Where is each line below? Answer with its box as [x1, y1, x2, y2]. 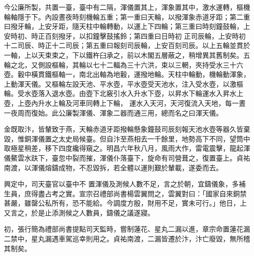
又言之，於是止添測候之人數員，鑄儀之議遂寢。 [4, 207, 154, 217]
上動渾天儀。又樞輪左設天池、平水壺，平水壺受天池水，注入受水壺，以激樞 [4, 78, 243, 89]
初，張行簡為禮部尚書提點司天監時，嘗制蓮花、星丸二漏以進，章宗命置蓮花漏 [4, 224, 250, 234]
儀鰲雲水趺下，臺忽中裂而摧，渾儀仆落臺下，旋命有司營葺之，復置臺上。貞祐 [4, 152, 250, 163]
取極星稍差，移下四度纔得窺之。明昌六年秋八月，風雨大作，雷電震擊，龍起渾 [4, 143, 250, 153]
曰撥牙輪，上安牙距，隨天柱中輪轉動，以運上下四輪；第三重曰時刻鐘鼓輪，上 [4, 21, 250, 31]
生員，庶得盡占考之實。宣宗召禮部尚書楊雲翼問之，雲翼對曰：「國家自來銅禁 [4, 188, 247, 198]
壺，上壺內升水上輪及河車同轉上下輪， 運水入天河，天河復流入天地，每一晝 [4, 97, 246, 108]
